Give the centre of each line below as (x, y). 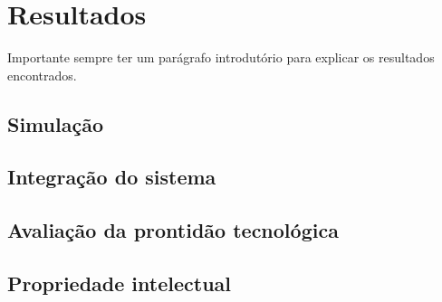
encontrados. (42, 75)
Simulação (55, 123)
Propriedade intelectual (120, 283)
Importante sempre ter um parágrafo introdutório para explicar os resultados (221, 57)
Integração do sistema (112, 177)
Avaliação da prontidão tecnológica (173, 230)
